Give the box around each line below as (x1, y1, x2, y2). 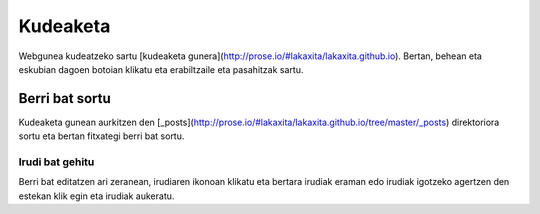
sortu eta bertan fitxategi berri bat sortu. (18, 130, 185, 142)
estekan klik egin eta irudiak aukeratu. (18, 190, 175, 202)
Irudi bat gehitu (18, 155, 95, 169)
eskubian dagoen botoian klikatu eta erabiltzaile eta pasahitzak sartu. (18, 63, 304, 75)
